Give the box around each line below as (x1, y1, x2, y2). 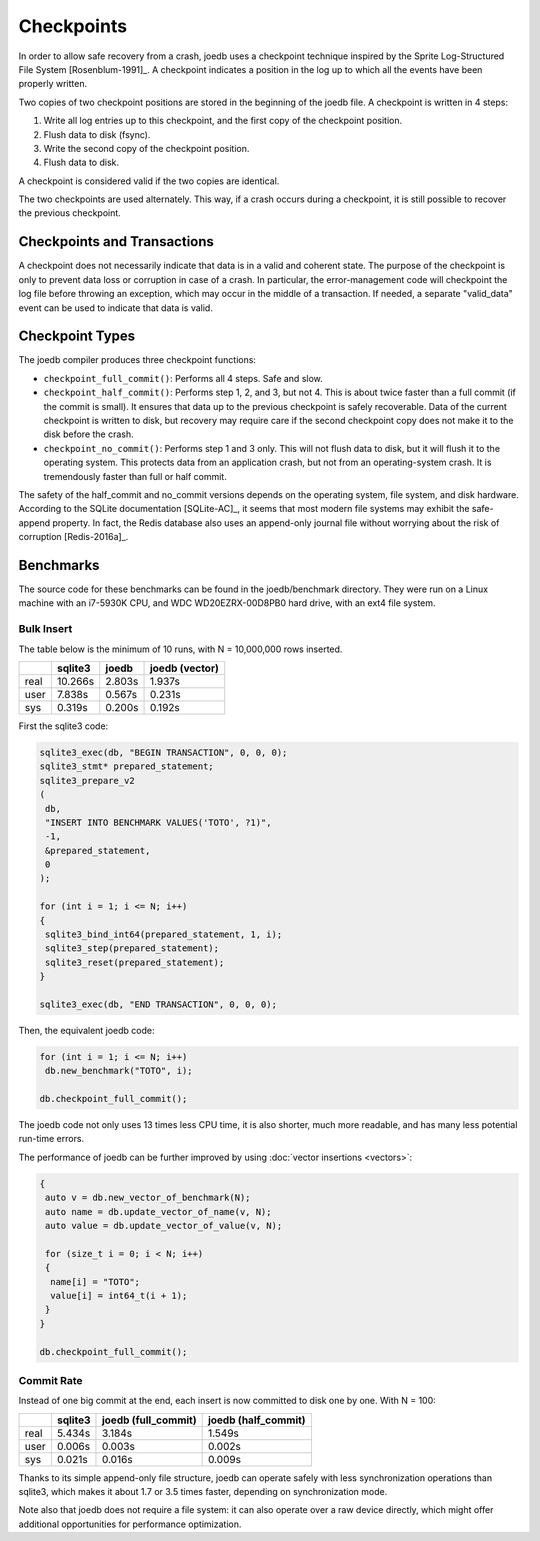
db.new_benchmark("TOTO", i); (45, 1065, 194, 1077)
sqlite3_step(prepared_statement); (45, 943, 220, 954)
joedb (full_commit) (101, 1413, 197, 1427)
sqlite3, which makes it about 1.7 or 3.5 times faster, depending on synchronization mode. (18, 1486, 388, 1498)
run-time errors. (18, 1133, 85, 1145)
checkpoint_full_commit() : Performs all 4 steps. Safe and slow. (43, 372, 324, 384)
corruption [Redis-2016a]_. (18, 531, 129, 543)
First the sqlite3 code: (18, 720, 109, 732)
